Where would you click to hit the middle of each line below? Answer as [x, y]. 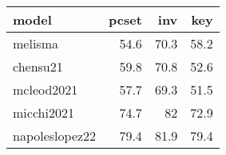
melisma [36, 43]
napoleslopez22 [55, 136]
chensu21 [38, 66]
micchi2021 [44, 112]
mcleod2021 [46, 89]
